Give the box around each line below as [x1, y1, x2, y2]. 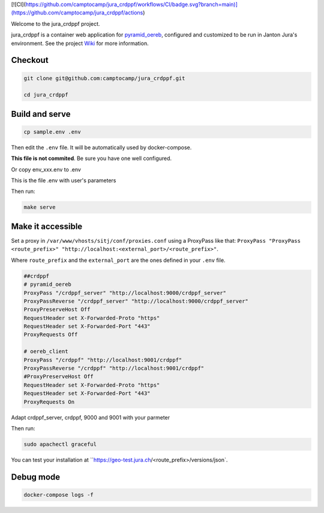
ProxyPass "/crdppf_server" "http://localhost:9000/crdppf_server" [23, 289, 227, 296]
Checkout [11, 55, 49, 65]
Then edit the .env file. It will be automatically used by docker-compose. [11, 144, 192, 151]
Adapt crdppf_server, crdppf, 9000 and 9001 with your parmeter [11, 414, 170, 421]
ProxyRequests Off [23, 331, 78, 338]
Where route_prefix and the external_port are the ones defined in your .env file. [11, 256, 226, 264]
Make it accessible [11, 221, 83, 231]
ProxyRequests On [23, 399, 75, 405]
